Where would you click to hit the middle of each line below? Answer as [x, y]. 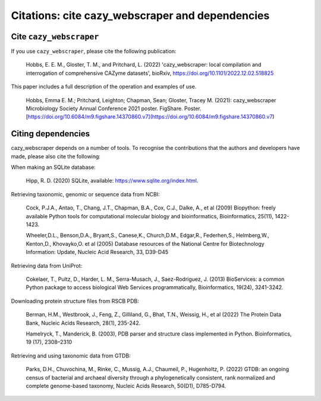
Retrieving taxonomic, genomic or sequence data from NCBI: [85, 194]
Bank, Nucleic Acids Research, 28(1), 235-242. [83, 323]
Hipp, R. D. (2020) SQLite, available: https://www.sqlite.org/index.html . [112, 181]
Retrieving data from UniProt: [47, 265]
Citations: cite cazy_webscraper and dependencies [140, 15]
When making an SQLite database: [53, 167]
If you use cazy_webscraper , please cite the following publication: [94, 51]
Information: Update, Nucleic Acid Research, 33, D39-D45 [97, 252]
